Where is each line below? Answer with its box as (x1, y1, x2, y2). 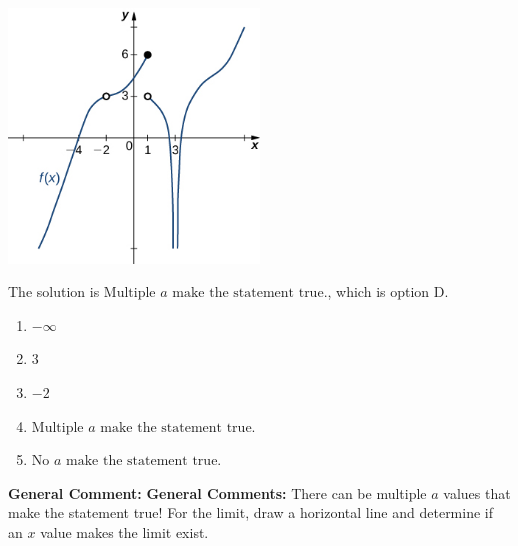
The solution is (8, 281, 100, 302)
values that (443, 482, 511, 503)
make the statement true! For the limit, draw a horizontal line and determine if (8, 502, 494, 523)
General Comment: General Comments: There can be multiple (8, 482, 427, 503)
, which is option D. (327, 281, 449, 302)
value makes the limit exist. (40, 522, 209, 543)
